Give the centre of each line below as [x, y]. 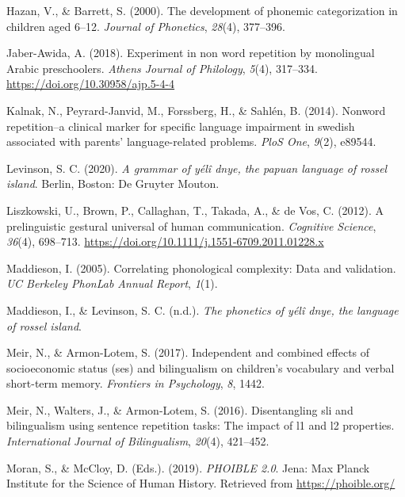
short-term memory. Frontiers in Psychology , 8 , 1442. [136, 383]
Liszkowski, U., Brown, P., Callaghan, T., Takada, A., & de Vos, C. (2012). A [195, 210]
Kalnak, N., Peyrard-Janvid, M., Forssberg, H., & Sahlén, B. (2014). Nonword [196, 110]
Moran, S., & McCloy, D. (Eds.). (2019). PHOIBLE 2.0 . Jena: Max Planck [188, 467]
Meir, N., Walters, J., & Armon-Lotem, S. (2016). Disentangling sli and [180, 409]
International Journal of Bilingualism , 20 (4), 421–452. [138, 441]
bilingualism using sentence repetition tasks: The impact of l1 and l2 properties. [201, 425]
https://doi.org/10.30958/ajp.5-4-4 [91, 84]
